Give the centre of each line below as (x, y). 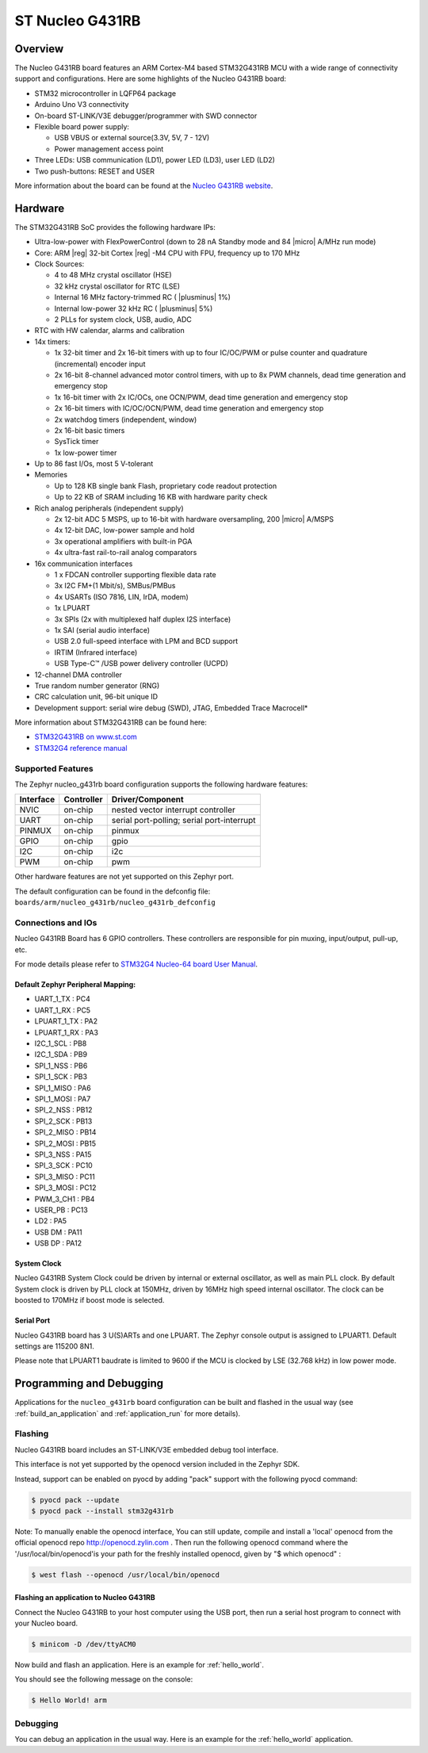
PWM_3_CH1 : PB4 (65, 1199)
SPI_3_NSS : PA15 (63, 1154)
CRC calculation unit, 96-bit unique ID (96, 697)
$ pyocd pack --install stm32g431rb (103, 1511)
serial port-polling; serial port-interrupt (184, 821)
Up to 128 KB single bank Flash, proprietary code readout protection (166, 486)
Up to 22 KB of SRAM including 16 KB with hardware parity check (161, 497)
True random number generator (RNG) (97, 685)
